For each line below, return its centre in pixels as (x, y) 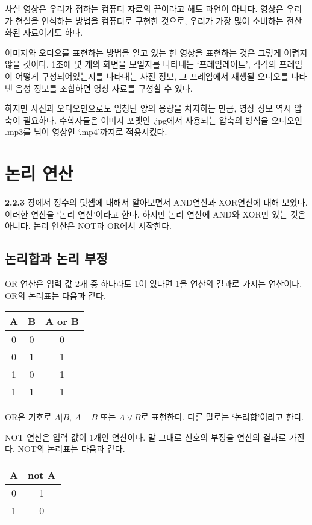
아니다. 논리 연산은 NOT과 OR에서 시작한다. (88, 226)
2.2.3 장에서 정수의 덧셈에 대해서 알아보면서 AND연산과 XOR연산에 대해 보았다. (156, 202)
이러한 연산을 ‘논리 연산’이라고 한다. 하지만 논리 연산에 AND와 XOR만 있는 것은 (155, 214)
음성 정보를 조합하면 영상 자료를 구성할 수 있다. (104, 88)
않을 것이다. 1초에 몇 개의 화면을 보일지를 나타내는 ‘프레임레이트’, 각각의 (141, 64)
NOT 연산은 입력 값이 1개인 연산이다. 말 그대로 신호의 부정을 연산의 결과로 (146, 437)
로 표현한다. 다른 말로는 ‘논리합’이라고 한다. (222, 417)
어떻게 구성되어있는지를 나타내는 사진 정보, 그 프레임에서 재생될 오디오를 (152, 76)
